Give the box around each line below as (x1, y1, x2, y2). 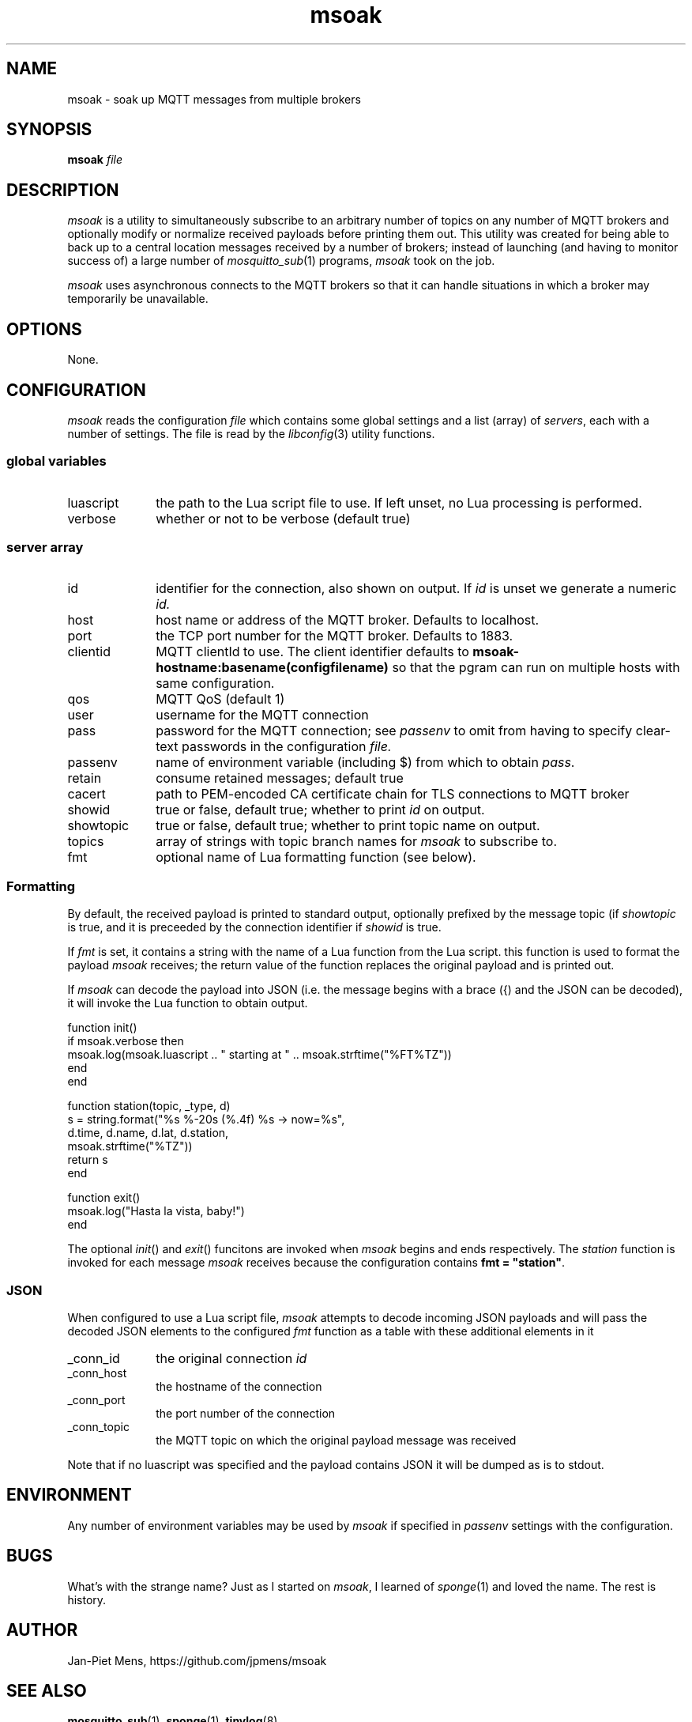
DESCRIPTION (6, 179, 119, 200)
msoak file (67, 153, 122, 167)
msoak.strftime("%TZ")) (67, 1139, 193, 1154)
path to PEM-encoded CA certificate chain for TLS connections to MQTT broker (156, 786, 630, 802)
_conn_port (67, 1392, 126, 1407)
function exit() (67, 1191, 141, 1205)
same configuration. (156, 675, 275, 692)
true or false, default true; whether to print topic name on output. (156, 818, 540, 834)
